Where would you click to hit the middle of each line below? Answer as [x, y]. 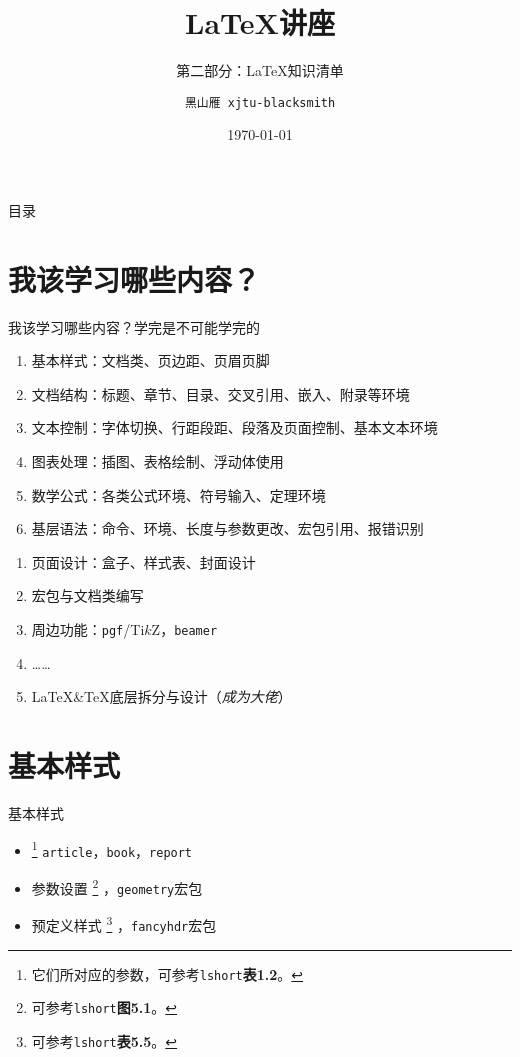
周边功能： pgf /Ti [88, 629]
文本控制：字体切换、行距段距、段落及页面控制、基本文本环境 [234, 427]
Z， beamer [184, 629]
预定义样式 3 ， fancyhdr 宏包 [124, 923]
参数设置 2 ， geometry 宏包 [117, 886]
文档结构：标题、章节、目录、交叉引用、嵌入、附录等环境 [220, 393]
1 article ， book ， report [112, 849]
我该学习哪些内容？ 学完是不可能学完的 [134, 326]
